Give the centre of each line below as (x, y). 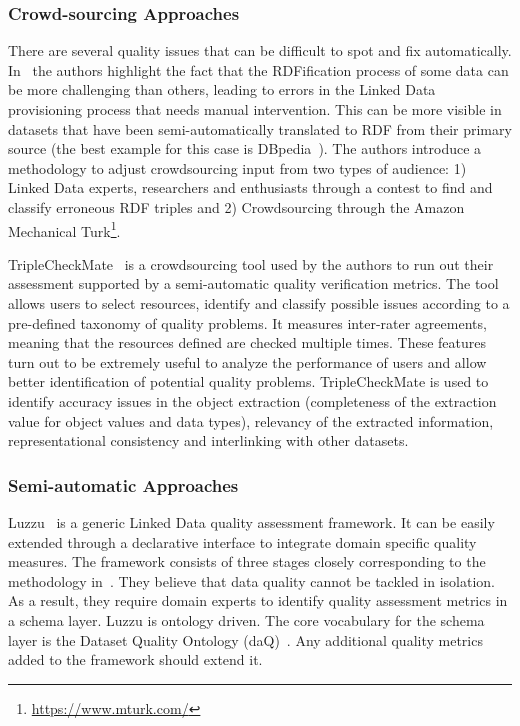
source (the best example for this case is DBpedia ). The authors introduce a (245, 148)
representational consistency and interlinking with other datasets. (208, 440)
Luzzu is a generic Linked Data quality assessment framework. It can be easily (251, 521)
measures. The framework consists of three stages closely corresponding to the (247, 561)
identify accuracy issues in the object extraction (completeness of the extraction (252, 400)
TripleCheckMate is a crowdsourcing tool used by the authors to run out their (251, 263)
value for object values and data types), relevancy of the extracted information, (251, 420)
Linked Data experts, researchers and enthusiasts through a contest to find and (250, 187)
